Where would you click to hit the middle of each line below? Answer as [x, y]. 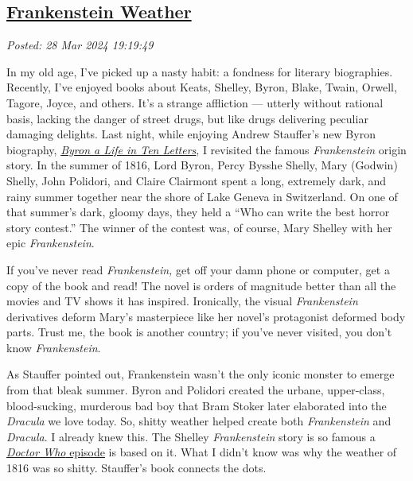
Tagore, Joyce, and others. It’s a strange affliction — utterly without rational [195, 102]
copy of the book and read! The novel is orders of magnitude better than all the [201, 285]
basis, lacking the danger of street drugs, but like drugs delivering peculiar [187, 118]
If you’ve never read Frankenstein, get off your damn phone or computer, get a [198, 269]
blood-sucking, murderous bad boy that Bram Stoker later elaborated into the [197, 405]
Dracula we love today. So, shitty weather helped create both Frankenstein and [199, 421]
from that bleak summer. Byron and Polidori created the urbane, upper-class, [196, 390]
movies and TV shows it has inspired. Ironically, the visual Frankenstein [182, 301]
